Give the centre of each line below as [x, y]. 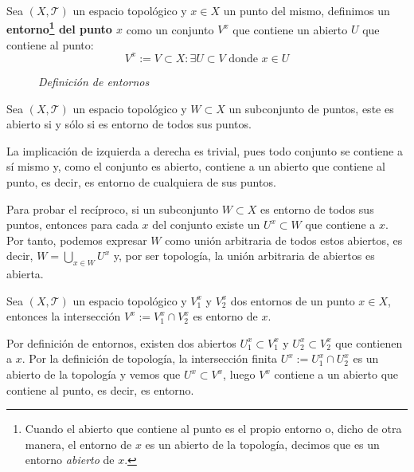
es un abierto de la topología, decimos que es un [262, 444]
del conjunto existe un [206, 224]
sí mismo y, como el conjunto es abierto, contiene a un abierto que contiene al [196, 166]
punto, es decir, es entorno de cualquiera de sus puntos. [141, 181]
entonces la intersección [64, 316]
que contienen [369, 342]
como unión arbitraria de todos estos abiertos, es [284, 240]
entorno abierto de [70, 460]
